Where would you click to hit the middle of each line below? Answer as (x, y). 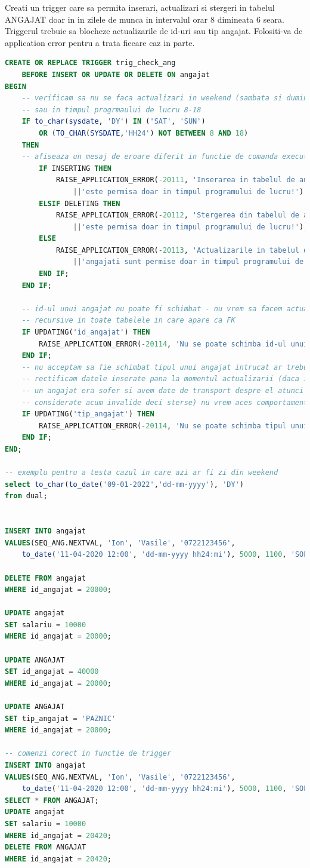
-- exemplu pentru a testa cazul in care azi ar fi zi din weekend (142, 473)
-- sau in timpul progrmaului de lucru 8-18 (111, 110)
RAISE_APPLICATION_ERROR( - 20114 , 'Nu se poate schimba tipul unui (173, 426)
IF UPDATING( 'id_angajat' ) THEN (86, 332)
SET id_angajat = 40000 (52, 672)
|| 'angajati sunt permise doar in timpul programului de (188, 262)
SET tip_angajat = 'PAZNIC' (61, 718)
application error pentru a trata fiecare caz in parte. (100, 42)
